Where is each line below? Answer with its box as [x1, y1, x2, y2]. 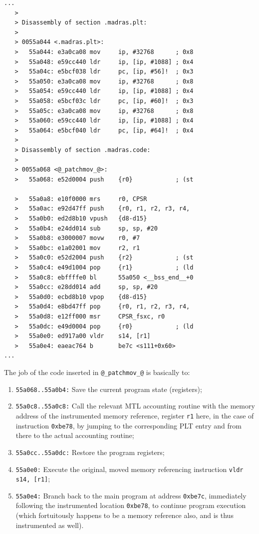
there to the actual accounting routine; [15, 430, 134, 440]
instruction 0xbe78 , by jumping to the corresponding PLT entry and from [15, 420, 242, 430]
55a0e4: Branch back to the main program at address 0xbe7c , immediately [15, 490, 247, 500]
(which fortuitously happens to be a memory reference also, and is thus [15, 510, 234, 520]
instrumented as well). [15, 519, 84, 530]
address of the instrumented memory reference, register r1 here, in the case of [15, 410, 254, 420]
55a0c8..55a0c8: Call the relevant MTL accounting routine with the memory [15, 400, 255, 411]
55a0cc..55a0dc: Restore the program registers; [15, 446, 165, 457]
